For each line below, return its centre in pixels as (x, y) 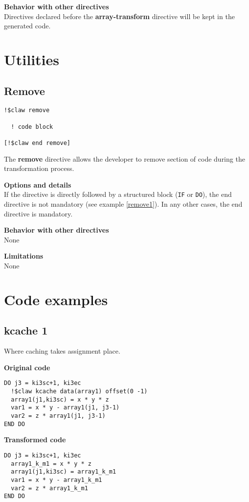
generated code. (27, 26)
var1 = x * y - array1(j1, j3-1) (65, 408)
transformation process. (39, 168)
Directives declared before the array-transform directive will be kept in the (119, 16)
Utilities (32, 59)
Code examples (56, 299)
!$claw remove (27, 110)
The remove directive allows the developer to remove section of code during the (124, 158)
